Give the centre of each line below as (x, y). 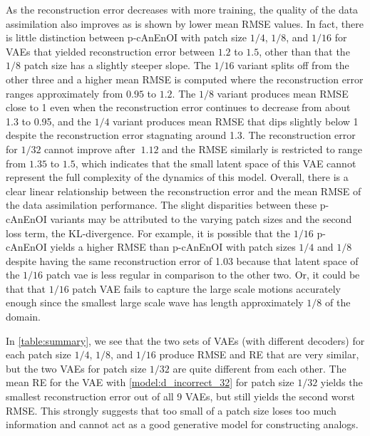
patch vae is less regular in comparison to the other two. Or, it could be (203, 275)
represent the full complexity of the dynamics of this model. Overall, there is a (177, 177)
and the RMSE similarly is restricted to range (262, 149)
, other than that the (304, 51)
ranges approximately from (65, 93)
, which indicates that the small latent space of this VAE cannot (216, 163)
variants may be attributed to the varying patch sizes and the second (201, 218)
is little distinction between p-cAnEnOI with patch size (126, 37)
